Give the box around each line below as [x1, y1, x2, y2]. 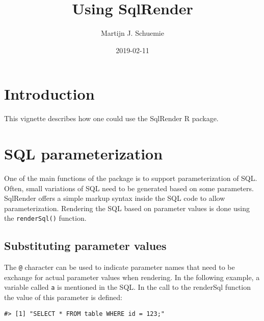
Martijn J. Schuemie [101, 28, 164, 38]
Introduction [4, 83, 95, 104]
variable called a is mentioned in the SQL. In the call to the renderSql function [4, 282, 251, 292]
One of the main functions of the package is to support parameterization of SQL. [4, 172, 257, 183]
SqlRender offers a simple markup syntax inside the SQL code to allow [4, 193, 225, 203]
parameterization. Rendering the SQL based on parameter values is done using [4, 202, 250, 213]
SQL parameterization [4, 143, 163, 164]
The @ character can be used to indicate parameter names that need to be [4, 262, 235, 272]
